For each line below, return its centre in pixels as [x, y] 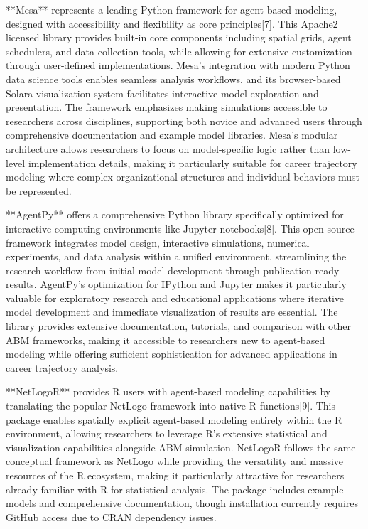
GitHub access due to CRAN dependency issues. [111, 517]
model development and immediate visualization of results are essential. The [172, 312]
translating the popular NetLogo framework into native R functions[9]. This [171, 406]
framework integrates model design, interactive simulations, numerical [158, 242]
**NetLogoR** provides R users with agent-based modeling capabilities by [168, 391]
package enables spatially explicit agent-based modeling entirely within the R [174, 419]
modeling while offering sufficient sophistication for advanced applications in [172, 354]
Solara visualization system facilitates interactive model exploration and [162, 93]
